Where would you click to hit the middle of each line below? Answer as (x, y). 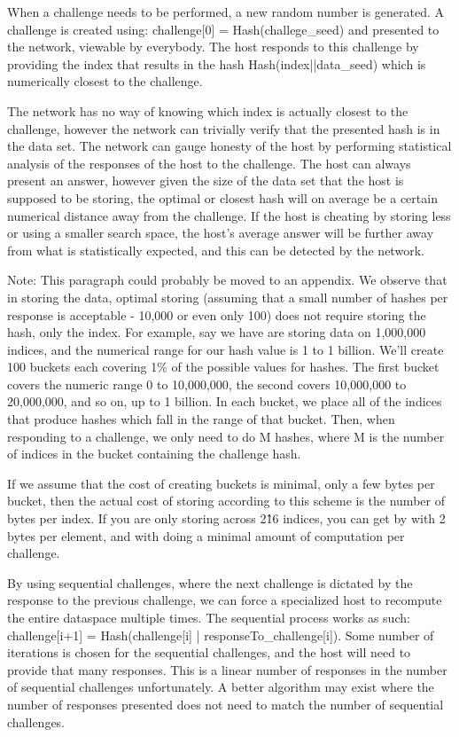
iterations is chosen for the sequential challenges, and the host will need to (209, 652)
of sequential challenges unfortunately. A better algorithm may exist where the (221, 687)
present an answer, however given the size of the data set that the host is (206, 180)
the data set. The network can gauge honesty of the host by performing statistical (229, 146)
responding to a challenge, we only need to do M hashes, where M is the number (226, 436)
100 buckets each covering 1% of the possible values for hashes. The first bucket (223, 367)
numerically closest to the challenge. (105, 81)
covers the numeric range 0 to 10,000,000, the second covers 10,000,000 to (207, 384)
